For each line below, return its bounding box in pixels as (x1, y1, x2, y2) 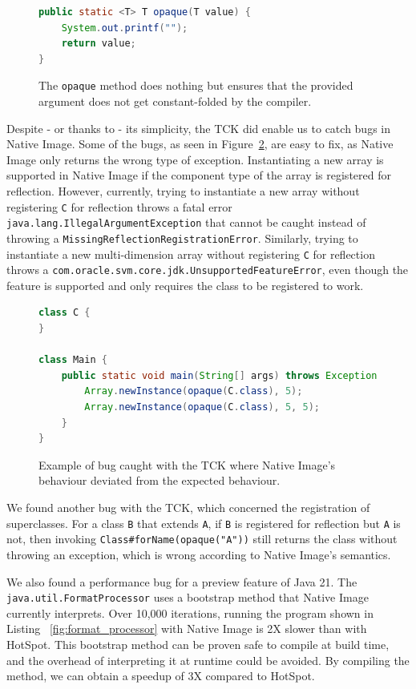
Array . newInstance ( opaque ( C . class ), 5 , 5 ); (84, 401, 320, 413)
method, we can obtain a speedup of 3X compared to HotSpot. (6, 667, 315, 684)
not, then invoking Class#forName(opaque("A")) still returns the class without (6, 530, 398, 547)
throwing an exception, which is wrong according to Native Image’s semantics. (6, 546, 391, 562)
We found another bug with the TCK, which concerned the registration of (6, 499, 370, 515)
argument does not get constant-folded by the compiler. (38, 93, 312, 110)
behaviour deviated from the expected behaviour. (38, 472, 281, 489)
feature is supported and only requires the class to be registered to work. (6, 276, 364, 293)
